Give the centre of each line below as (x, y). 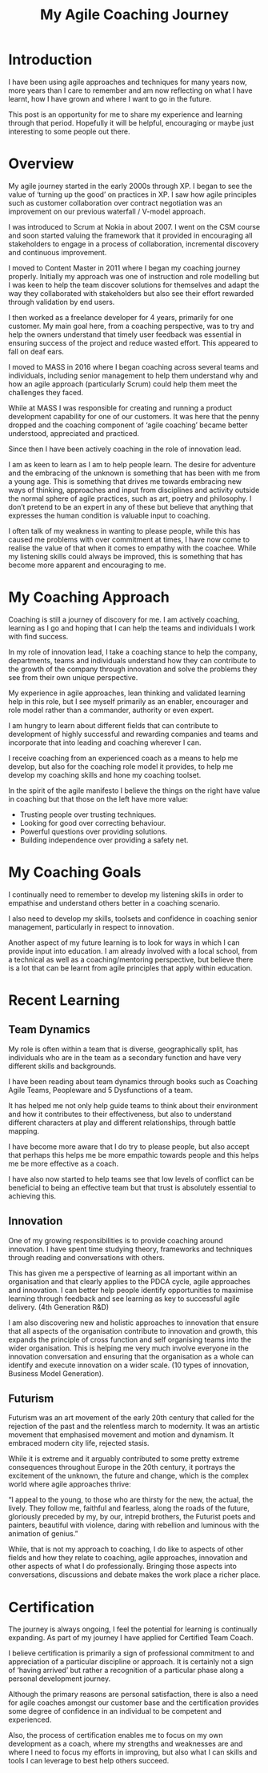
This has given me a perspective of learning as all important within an (123, 1273)
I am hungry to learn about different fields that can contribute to (113, 725)
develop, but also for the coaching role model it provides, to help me (121, 766)
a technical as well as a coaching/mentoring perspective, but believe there (131, 959)
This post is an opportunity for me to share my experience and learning (126, 114)
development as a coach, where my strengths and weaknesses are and (126, 1744)
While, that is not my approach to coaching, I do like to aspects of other (126, 1549)
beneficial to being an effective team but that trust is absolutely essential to (132, 1187)
